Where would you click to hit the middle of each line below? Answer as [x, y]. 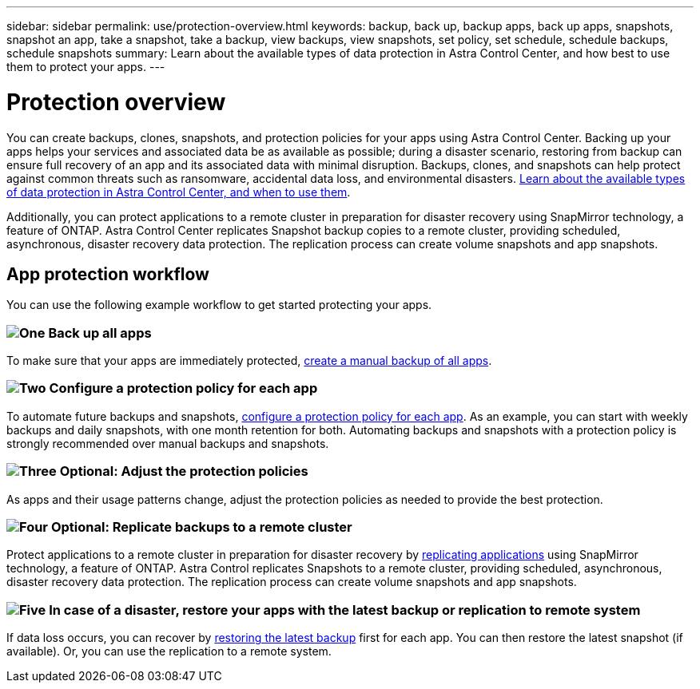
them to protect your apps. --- [86, 67]
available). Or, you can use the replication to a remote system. [169, 651]
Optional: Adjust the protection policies [184, 471]
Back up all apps [100, 333]
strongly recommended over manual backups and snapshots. [168, 443]
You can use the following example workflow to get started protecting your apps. [219, 305]
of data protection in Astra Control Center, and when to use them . [179, 192]
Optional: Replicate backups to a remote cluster [201, 527]
